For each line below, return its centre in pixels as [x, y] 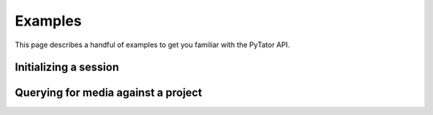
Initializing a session [67, 67]
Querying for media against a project [108, 93]
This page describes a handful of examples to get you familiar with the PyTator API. [152, 45]
